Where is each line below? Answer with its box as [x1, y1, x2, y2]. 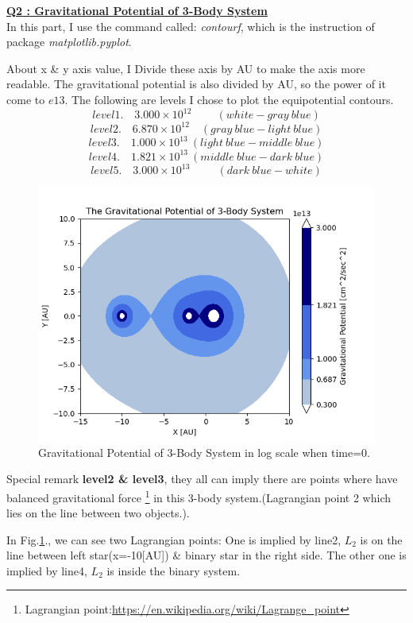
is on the [360, 531, 403, 548]
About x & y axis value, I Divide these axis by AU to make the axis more [6, 60, 365, 76]
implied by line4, [6, 562, 87, 578]
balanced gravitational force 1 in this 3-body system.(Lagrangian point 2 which [6, 486, 391, 505]
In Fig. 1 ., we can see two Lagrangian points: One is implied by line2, [6, 531, 342, 548]
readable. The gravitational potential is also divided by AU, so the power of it [6, 75, 386, 92]
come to [6, 91, 45, 107]
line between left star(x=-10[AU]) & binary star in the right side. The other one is [6, 547, 407, 563]
